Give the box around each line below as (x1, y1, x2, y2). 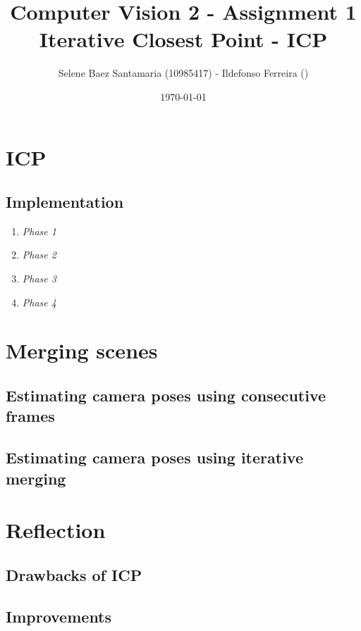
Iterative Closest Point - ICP (39, 25, 328, 54)
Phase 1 (22, 223, 56, 238)
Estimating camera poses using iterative (6, 446, 303, 468)
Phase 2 (22, 247, 56, 262)
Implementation (6, 191, 124, 213)
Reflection (6, 516, 106, 544)
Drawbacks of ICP (6, 563, 142, 585)
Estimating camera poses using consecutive (6, 385, 326, 406)
